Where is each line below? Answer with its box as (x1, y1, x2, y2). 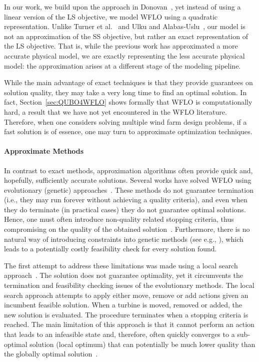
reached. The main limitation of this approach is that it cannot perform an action (4, 319, 254, 329)
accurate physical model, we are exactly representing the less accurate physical (4, 50, 245, 61)
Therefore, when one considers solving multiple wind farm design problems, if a (4, 116, 247, 127)
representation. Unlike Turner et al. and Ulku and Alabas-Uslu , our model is (4, 21, 245, 32)
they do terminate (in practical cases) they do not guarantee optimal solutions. (4, 204, 246, 214)
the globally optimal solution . (4, 348, 98, 359)
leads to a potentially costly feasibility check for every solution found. (4, 243, 217, 254)
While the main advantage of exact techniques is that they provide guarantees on (4, 77, 253, 88)
